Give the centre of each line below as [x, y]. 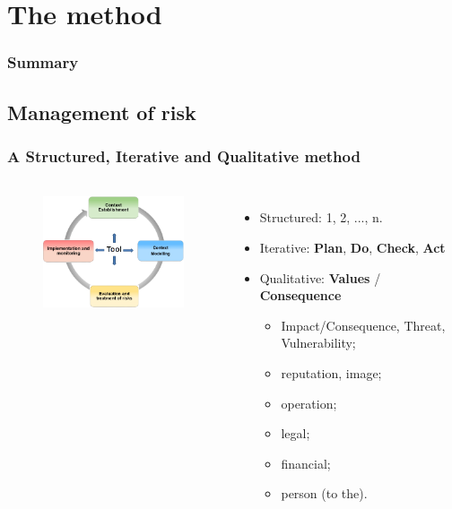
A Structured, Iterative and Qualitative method [184, 155]
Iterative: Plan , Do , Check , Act [352, 248]
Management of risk [102, 112]
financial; [306, 463]
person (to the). [324, 493]
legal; [296, 433]
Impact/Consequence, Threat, [363, 325]
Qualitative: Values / [320, 277]
